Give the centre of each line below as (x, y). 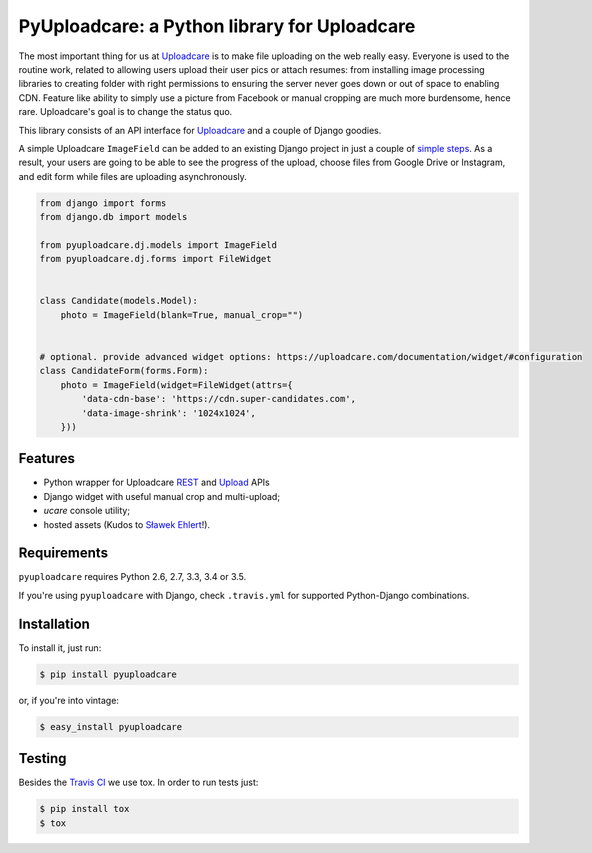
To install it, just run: (60, 647)
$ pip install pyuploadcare (108, 674)
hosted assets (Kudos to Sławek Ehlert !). (126, 524)
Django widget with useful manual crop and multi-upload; (161, 496)
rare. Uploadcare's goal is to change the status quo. (125, 112)
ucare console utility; (86, 511)
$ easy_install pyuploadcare (111, 726)
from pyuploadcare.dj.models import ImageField (158, 244)
